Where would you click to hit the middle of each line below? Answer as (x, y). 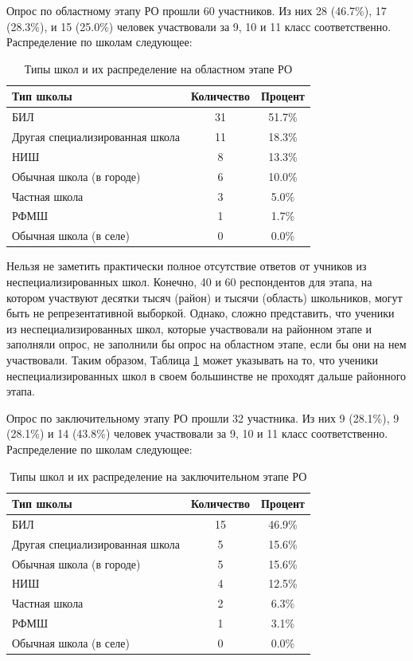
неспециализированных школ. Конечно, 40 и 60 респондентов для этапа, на (189, 281)
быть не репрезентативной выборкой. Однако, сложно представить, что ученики (201, 313)
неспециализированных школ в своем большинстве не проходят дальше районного (206, 375)
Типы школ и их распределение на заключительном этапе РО (158, 476)
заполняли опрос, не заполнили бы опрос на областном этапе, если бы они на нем (206, 344)
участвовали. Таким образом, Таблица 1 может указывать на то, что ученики (192, 359)
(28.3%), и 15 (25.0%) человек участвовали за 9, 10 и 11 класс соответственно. (199, 26)
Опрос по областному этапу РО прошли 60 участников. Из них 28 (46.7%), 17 (197, 10)
